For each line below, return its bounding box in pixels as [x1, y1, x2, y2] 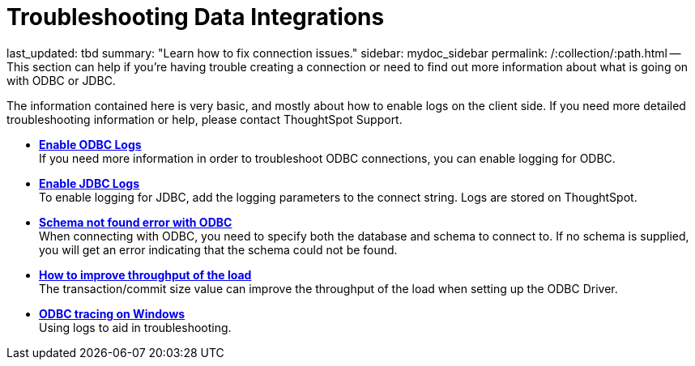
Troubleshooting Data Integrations [6, 3, 385, 31]
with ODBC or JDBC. [6, 73, 116, 87]
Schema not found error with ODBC [39, 215, 232, 229]
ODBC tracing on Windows [39, 306, 185, 321]
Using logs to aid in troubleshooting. [39, 320, 232, 334]
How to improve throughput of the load [39, 267, 252, 282]
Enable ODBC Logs [39, 137, 142, 151]
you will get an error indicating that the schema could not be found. [39, 242, 398, 257]
